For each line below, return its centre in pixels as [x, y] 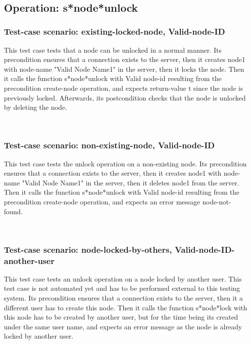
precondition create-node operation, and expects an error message [102, 201]
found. [13, 211]
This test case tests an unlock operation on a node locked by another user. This [123, 278]
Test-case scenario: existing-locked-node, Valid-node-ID [115, 31]
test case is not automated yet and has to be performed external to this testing [122, 288]
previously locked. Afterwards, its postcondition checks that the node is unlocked [125, 97]
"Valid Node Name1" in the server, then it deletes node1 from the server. [131, 182]
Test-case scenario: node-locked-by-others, [88, 249]
